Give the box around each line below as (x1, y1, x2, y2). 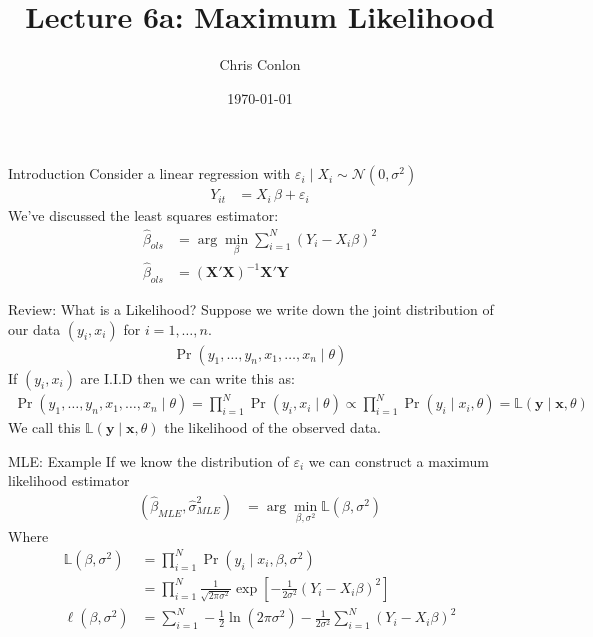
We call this (8, 417, 81, 438)
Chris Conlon (219, 54, 301, 75)
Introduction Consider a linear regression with (8, 163, 291, 184)
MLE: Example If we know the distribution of (8, 450, 289, 471)
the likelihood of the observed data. (164, 417, 382, 438)
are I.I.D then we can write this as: (80, 367, 295, 388)
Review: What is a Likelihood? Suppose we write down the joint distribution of (8, 298, 494, 319)
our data (8, 318, 61, 339)
